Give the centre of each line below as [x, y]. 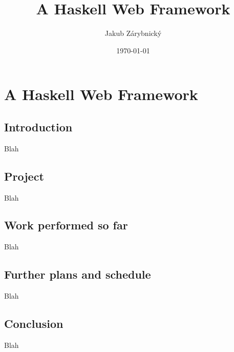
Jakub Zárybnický [133, 33]
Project [24, 176]
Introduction [38, 126]
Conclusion [34, 324]
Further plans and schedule [78, 274]
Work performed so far [66, 225]
